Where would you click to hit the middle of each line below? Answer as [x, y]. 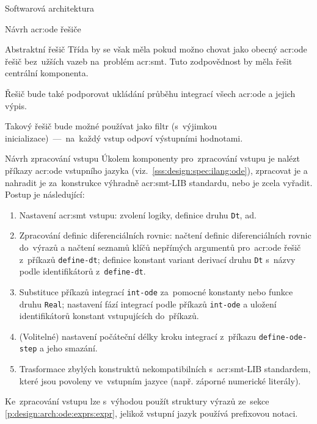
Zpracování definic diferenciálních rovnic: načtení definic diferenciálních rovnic [165, 235]
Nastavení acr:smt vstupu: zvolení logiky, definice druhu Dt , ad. [138, 214]
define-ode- [283, 337]
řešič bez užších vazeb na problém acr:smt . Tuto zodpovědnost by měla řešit [149, 61]
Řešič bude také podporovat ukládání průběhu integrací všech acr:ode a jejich [150, 93]
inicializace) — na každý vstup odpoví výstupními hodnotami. [124, 138]
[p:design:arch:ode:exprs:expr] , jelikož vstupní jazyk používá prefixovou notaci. [151, 413]
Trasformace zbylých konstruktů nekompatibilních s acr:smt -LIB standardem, [165, 369]
